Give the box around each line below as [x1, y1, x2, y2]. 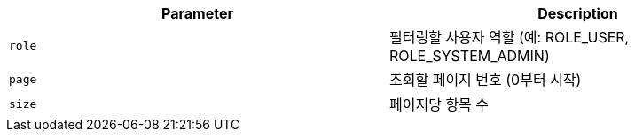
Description [537, 4, 618, 22]
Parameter [161, 4, 233, 22]
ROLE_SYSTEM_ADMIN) [389, 47, 550, 65]
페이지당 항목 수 [389, 96, 490, 113]
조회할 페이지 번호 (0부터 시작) [389, 71, 582, 89]
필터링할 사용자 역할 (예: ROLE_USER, [389, 28, 630, 46]
